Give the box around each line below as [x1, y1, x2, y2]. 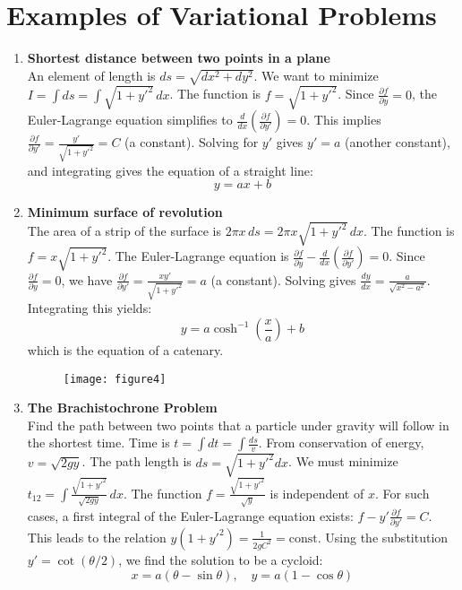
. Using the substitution [317, 527, 449, 546]
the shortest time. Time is [27, 433, 170, 452]
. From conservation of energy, [258, 433, 424, 452]
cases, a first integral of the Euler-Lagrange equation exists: [27, 506, 354, 525]
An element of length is [27, 65, 156, 84]
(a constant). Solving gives [210, 270, 356, 289]
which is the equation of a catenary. [27, 341, 224, 359]
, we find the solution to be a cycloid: [118, 550, 323, 568]
